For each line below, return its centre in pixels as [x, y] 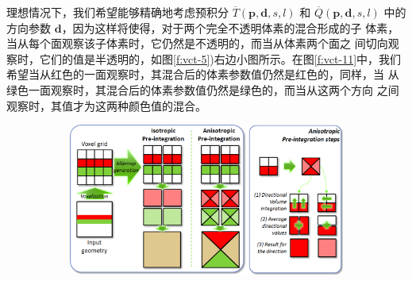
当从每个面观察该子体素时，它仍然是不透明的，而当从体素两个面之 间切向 [197, 43]
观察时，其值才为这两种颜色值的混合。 [106, 105]
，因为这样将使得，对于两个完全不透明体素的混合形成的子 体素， [230, 27]
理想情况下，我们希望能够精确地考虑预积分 [117, 12]
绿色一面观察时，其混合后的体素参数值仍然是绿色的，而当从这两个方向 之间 [203, 89]
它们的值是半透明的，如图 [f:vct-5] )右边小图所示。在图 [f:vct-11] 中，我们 [220, 58]
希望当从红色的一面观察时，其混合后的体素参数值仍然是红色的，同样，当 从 [203, 74]
